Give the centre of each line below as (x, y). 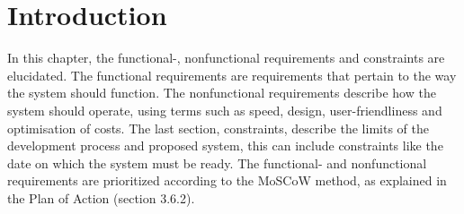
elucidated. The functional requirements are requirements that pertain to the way (232, 75)
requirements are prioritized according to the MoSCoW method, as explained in (227, 180)
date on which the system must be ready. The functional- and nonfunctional (217, 163)
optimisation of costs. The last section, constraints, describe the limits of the (218, 128)
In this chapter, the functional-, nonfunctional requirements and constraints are (226, 58)
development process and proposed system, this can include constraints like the (225, 146)
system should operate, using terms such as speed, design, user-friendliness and (225, 110)
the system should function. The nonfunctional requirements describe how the (222, 93)
